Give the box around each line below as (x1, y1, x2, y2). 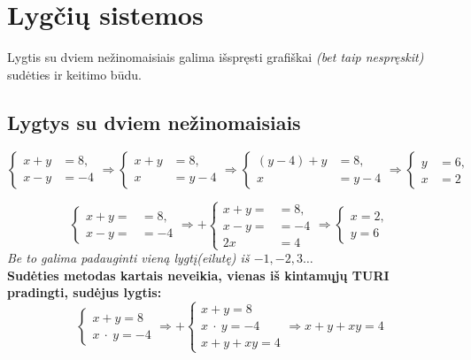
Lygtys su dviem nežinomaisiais (7, 108, 301, 135)
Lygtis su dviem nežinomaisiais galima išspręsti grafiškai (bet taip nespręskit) (7, 48, 424, 66)
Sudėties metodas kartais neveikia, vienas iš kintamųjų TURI (7, 265, 390, 284)
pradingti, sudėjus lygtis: (7, 283, 162, 302)
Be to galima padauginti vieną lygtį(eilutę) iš (7, 249, 250, 267)
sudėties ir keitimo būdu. (7, 65, 142, 83)
